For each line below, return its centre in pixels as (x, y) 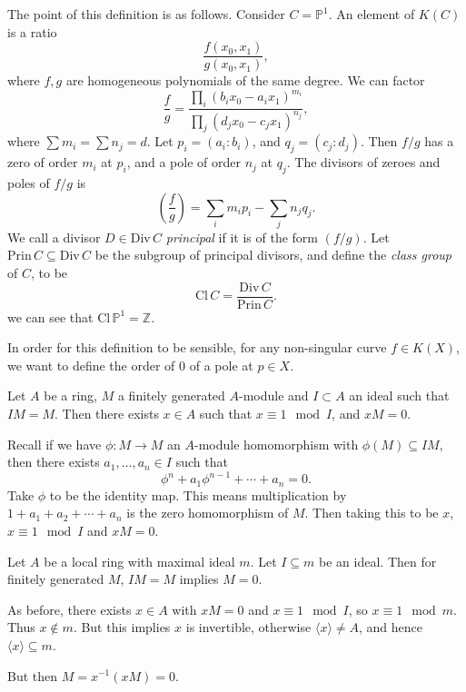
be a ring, (71, 395)
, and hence (391, 627)
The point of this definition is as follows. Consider (146, 14)
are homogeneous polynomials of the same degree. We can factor (245, 80)
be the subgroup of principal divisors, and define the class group (273, 255)
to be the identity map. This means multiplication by (198, 494)
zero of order (43, 162)
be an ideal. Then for (378, 561)
